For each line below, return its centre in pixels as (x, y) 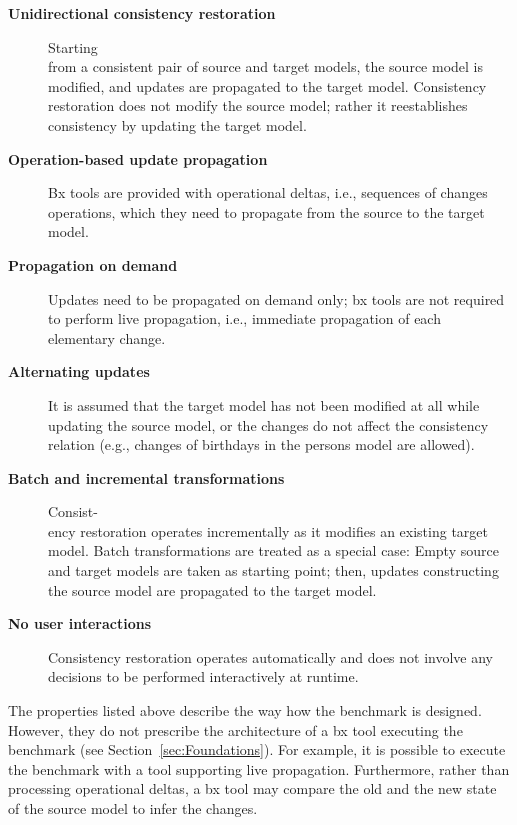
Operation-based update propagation (138, 158)
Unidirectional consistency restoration (142, 13)
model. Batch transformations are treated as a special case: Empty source (273, 550)
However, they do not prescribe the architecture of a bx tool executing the (235, 729)
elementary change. (107, 337)
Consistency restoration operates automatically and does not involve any (271, 656)
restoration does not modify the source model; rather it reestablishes (258, 105)
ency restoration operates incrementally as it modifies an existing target (268, 530)
